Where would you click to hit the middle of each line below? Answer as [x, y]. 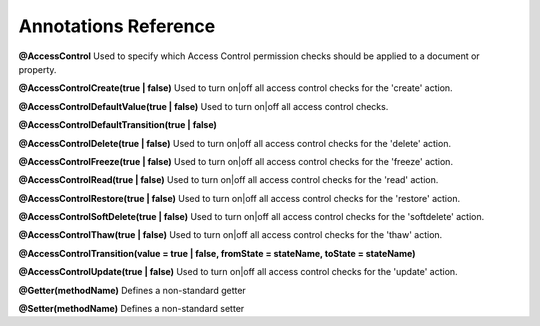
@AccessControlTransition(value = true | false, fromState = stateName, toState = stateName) [217, 253]
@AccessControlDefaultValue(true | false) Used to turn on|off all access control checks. [203, 106]
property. [37, 69]
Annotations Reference [117, 26]
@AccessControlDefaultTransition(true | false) [117, 125]
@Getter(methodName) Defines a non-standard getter [132, 290]
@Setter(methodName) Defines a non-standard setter [131, 309]
